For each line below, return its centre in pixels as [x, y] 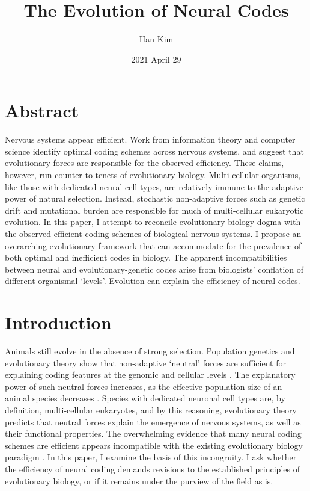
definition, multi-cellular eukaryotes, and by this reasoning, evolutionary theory [151, 410]
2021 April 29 [156, 59]
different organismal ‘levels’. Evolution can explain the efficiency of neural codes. [153, 281]
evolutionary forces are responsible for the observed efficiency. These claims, [144, 163]
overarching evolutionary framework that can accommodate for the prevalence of [153, 245]
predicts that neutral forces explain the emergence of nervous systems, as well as [153, 422]
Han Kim [156, 39]
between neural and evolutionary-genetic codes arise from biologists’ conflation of [154, 269]
